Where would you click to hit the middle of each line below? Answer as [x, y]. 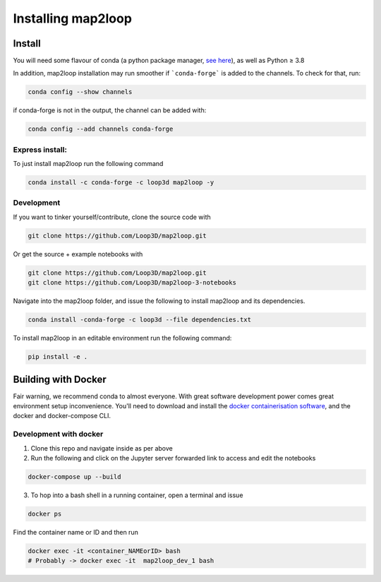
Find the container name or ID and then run [76, 532]
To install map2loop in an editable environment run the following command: [122, 338]
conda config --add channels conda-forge [101, 129]
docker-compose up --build [74, 476]
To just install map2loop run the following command [88, 164]
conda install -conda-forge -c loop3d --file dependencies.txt [140, 320]
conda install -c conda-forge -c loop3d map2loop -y [121, 183]
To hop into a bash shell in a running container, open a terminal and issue [137, 495]
